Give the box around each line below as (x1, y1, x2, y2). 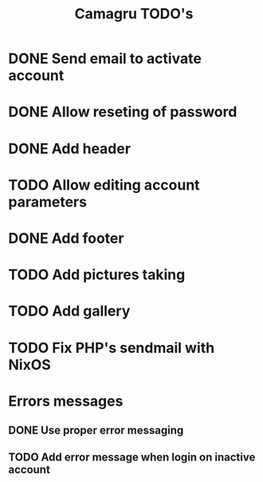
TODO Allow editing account (8, 176, 201, 194)
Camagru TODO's (74, 5, 194, 23)
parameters (8, 193, 88, 211)
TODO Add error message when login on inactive (8, 451, 256, 464)
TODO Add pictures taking (8, 266, 186, 284)
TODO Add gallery (8, 302, 131, 320)
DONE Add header (8, 139, 131, 158)
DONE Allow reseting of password (8, 103, 237, 121)
